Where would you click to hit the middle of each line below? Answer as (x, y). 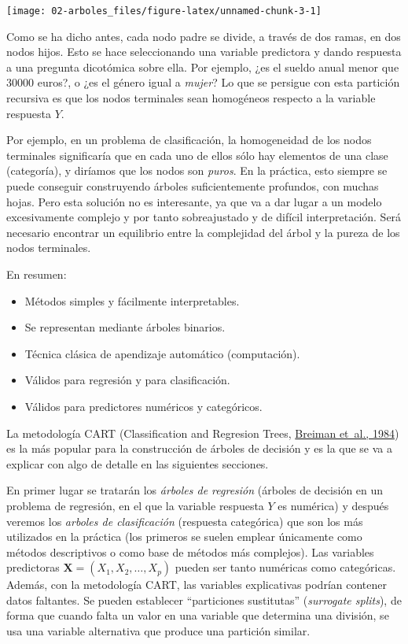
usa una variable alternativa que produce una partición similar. (158, 631)
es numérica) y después (333, 505)
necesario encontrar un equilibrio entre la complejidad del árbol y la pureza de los (203, 232)
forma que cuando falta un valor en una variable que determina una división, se (198, 615)
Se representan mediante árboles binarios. (125, 327)
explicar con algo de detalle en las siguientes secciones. (138, 463)
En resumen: (37, 274)
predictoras (33, 567)
